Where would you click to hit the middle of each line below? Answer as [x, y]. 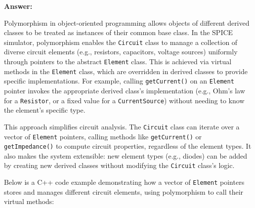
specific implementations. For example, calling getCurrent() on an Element [119, 81]
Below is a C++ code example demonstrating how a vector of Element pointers [124, 182]
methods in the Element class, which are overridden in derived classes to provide [126, 71]
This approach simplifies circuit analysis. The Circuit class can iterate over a [122, 126]
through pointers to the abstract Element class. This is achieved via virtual [118, 62]
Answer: [18, 6]
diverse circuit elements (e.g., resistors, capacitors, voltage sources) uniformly [121, 52]
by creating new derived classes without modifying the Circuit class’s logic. [119, 165]
